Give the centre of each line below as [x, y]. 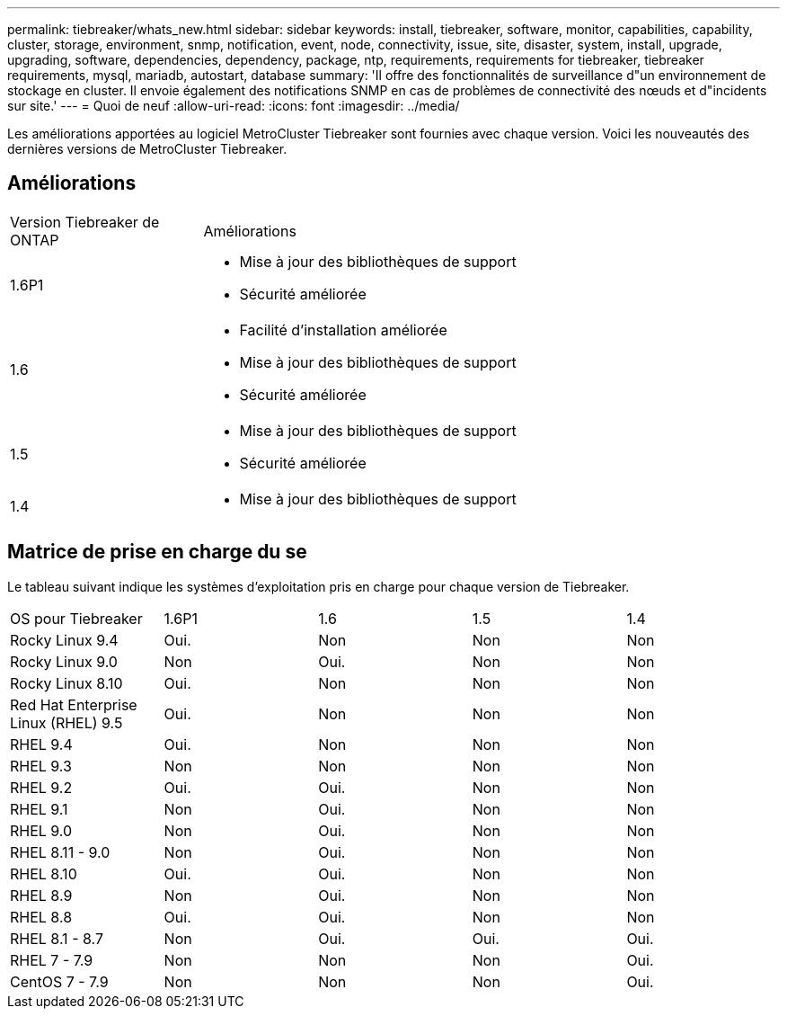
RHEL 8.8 [41, 917]
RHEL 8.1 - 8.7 [57, 938]
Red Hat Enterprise [74, 704]
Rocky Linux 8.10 [66, 683]
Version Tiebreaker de [85, 222]
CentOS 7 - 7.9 [59, 981]
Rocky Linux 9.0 [64, 661]
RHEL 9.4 [41, 744]
